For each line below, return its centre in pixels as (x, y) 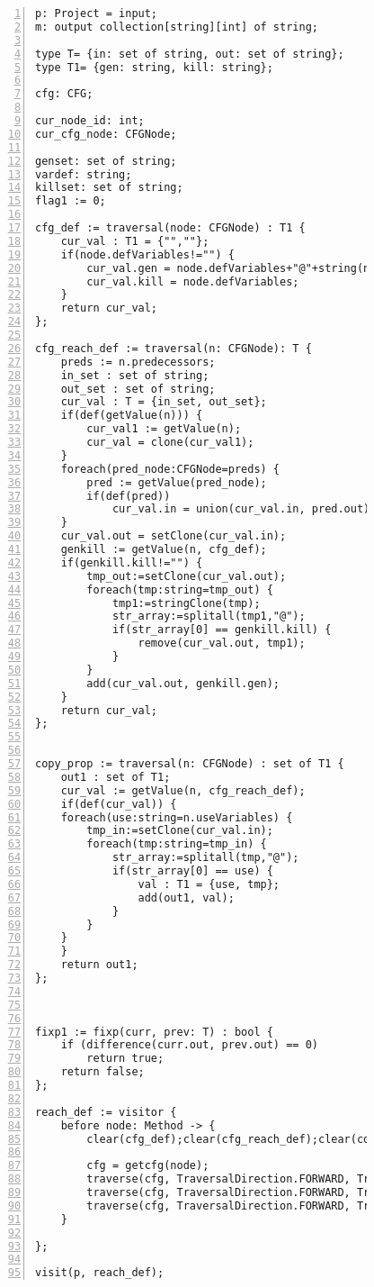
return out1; (99, 965)
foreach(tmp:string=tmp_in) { (177, 844)
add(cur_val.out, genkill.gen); (183, 683)
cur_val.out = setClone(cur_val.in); (174, 536)
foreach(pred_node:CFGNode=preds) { (170, 469)
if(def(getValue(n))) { (132, 416)
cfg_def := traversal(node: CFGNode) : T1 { (170, 228)
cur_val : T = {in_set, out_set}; (164, 402)
